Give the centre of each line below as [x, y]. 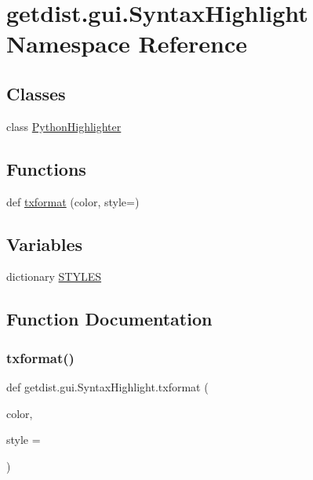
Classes [36, 93]
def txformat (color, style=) [73, 201]
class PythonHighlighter [64, 126]
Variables [45, 244]
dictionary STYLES [54, 276]
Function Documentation [109, 319]
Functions [46, 168]
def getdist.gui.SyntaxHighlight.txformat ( [107, 386]
